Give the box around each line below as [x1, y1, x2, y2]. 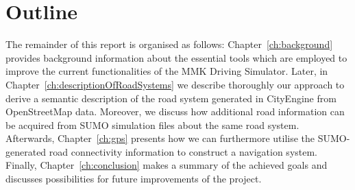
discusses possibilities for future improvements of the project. [5, 171, 262, 186]
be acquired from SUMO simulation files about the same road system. [5, 117, 299, 132]
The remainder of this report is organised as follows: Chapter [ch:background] [5, 37, 333, 51]
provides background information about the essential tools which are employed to [5, 50, 347, 64]
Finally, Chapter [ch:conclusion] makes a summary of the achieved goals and [5, 158, 328, 172]
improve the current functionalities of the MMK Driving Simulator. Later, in [5, 64, 328, 78]
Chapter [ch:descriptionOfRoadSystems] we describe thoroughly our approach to [5, 77, 345, 91]
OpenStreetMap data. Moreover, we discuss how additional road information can [5, 104, 345, 119]
